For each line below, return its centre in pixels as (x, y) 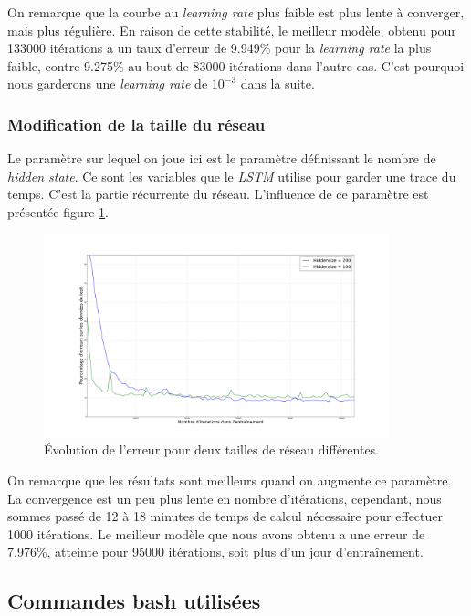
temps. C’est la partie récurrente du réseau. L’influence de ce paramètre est (218, 194)
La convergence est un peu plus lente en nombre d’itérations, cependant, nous (225, 498)
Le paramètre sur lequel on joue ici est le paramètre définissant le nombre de (222, 158)
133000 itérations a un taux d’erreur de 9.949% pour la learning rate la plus (220, 48)
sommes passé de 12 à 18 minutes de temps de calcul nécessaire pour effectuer (225, 516)
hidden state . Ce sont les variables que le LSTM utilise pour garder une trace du (232, 176)
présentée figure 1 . (58, 211)
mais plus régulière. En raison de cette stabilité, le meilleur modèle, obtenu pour (232, 30)
